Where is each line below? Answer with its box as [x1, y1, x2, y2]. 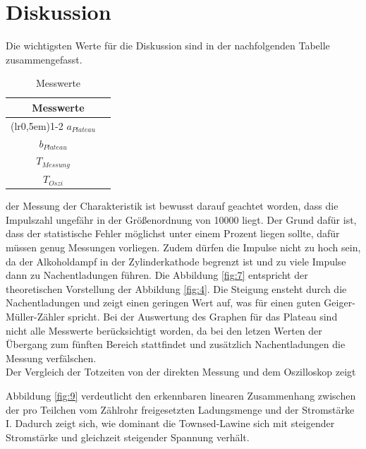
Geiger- [324, 295, 355, 310]
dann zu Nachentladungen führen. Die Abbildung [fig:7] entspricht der [6, 268, 308, 282]
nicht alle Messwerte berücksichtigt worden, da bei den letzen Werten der [6, 323, 322, 337]
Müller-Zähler [6, 309, 65, 323]
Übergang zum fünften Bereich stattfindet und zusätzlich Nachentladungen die [6, 337, 346, 352]
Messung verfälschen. [6, 350, 97, 365]
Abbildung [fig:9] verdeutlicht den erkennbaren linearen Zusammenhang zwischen [6, 388, 356, 402]
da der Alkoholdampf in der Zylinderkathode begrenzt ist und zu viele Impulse [6, 253, 346, 268]
